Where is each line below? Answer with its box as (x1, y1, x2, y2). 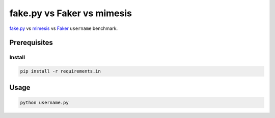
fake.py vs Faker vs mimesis (9, 8, 132, 19)
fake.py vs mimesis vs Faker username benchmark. (9, 25, 118, 31)
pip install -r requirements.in (20, 68, 101, 74)
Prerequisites (9, 38, 53, 47)
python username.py (20, 99, 69, 105)
